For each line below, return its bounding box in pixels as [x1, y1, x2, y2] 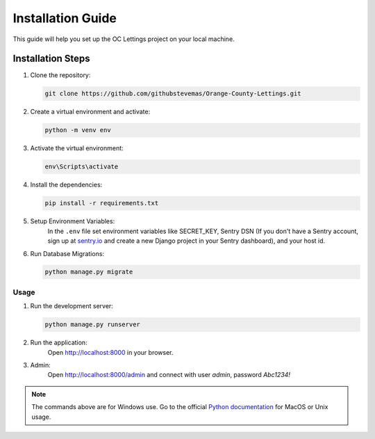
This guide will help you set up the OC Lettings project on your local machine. [12, 35, 235, 43]
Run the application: [30, 338, 87, 347]
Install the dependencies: [30, 181, 103, 189]
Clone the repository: [30, 71, 91, 79]
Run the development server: [30, 302, 114, 310]
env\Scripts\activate [44, 163, 119, 170]
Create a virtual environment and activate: [30, 108, 151, 116]
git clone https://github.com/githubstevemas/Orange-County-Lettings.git [44, 90, 301, 97]
